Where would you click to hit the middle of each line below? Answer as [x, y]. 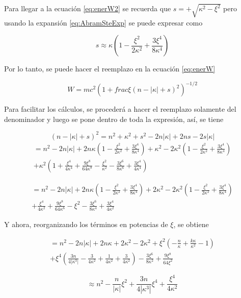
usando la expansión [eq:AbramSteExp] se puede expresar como [103, 22]
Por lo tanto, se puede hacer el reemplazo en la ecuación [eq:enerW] [110, 69]
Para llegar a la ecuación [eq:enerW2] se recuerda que [88, 8]
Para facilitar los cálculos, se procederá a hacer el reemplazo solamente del [120, 109]
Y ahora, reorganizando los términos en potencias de [86, 224]
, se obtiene [191, 224]
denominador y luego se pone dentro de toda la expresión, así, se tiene [114, 119]
